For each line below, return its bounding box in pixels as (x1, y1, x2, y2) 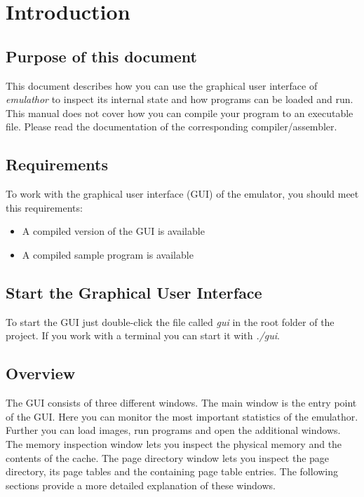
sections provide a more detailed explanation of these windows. (6, 477, 276, 492)
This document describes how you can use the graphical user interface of (6, 78, 318, 93)
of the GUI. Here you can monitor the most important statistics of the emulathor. (6, 409, 358, 423)
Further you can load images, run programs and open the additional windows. (6, 423, 341, 437)
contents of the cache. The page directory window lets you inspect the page (6, 450, 330, 465)
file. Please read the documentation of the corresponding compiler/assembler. (6, 119, 337, 134)
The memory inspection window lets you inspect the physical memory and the (6, 436, 342, 451)
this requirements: (6, 200, 83, 215)
